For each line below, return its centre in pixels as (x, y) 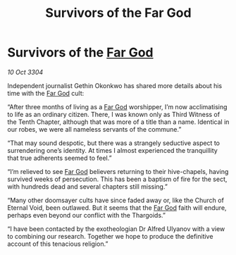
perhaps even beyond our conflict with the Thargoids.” (86, 215)
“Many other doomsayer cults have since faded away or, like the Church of (116, 200)
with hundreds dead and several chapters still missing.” (87, 186)
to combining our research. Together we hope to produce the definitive (110, 236)
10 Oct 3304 (25, 72)
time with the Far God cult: (46, 93)
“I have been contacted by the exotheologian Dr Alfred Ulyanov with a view (116, 229)
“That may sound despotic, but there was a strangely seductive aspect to (114, 143)
